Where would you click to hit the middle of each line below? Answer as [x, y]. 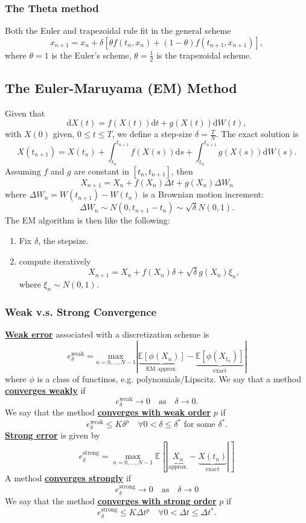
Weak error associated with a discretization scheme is [107, 334]
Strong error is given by [53, 435]
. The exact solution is [257, 134]
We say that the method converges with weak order [108, 412]
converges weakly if [45, 390]
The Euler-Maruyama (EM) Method [121, 88]
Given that [25, 113]
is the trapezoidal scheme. [204, 55]
